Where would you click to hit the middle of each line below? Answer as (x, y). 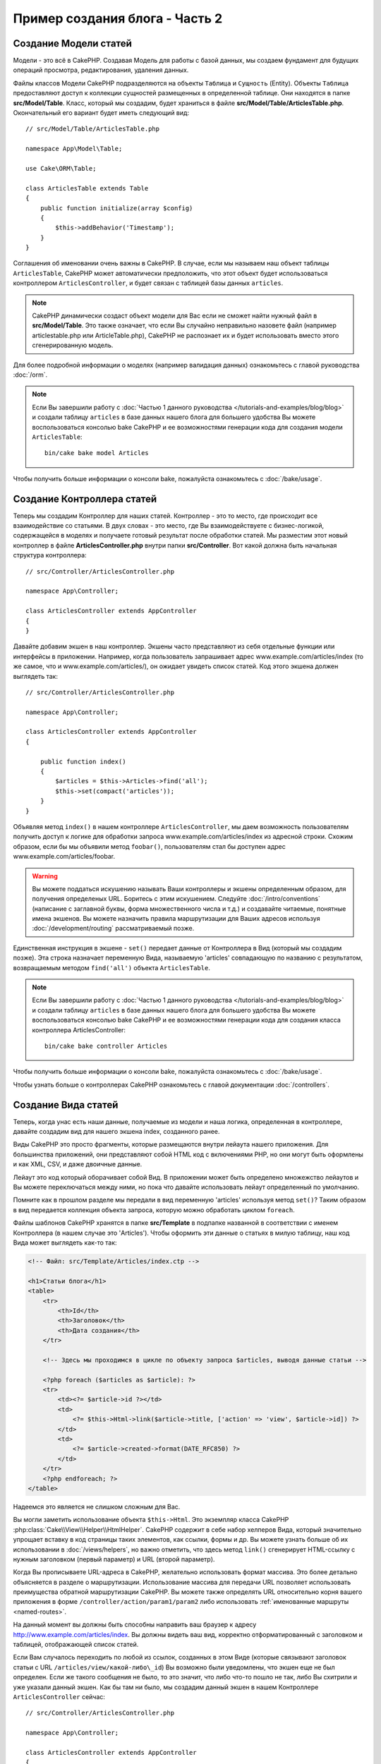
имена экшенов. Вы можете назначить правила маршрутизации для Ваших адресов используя (176, 919)
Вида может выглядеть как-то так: (65, 1243)
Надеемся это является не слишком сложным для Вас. (97, 1506)
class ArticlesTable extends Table (87, 188)
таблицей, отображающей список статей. (76, 1645)
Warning (45, 876)
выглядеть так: (35, 676)
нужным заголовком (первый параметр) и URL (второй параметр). (114, 1559)
